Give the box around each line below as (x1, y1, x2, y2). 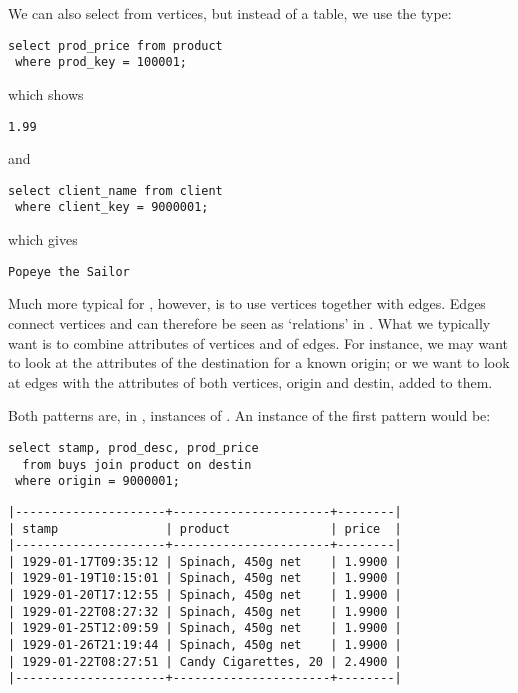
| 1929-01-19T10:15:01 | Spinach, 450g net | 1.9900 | (8, 571, 402, 586)
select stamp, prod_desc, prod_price (8, 440, 259, 455)
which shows (8, 83, 84, 104)
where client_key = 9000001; (15, 200, 209, 215)
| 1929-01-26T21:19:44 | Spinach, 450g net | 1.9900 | (8, 638, 402, 653)
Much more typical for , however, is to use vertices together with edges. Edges (8, 293, 486, 314)
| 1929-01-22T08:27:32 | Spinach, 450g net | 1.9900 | (8, 604, 402, 619)
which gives (8, 229, 78, 250)
